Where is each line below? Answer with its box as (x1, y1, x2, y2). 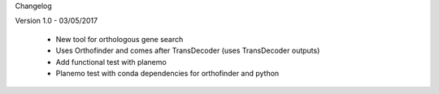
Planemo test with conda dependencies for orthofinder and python (55, 68, 280, 78)
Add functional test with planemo (55, 57, 167, 66)
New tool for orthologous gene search (55, 34, 184, 44)
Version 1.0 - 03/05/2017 (15, 16, 98, 26)
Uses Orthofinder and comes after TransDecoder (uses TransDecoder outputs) (55, 45, 320, 56)
